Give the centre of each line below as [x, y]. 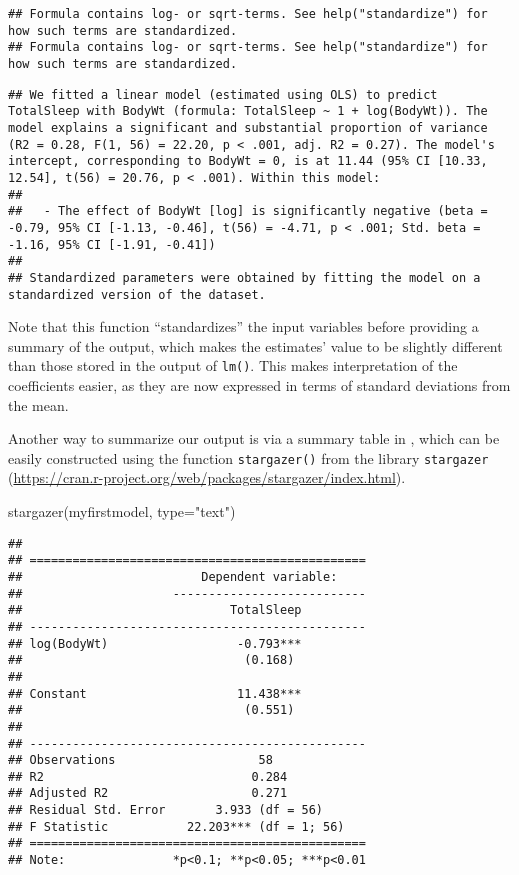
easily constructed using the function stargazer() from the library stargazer [248, 457]
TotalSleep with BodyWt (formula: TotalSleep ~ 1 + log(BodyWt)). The [248, 111]
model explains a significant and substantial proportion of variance [248, 127]
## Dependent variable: [173, 576]
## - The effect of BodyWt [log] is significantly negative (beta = [248, 211]
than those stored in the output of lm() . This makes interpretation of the [233, 365]
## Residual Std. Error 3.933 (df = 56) [165, 810]
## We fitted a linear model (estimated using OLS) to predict [223, 94]
